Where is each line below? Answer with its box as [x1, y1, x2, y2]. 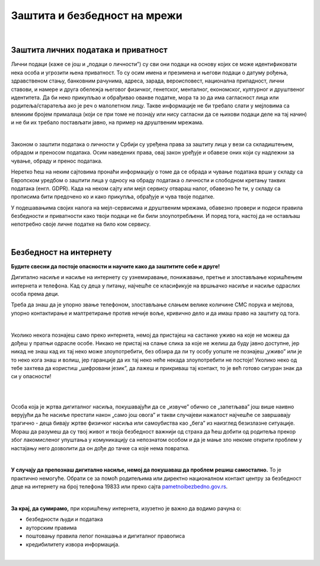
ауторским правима [25, 524, 77, 531]
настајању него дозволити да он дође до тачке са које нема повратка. [11, 444, 190, 451]
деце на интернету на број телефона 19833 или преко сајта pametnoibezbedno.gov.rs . [11, 483, 228, 490]
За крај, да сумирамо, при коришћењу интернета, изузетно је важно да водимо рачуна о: [11, 505, 242, 512]
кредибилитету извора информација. [25, 540, 120, 548]
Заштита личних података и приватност [11, 45, 168, 55]
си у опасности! [11, 373, 52, 380]
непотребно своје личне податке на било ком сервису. [11, 220, 151, 228]
